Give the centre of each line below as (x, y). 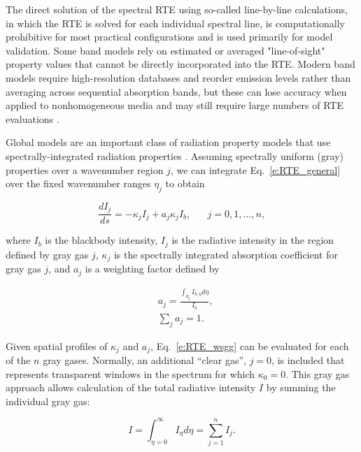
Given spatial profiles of (57, 345)
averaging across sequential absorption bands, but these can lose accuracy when (176, 91)
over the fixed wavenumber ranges (78, 183)
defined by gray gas (47, 254)
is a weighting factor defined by (152, 269)
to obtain (185, 183)
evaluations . (33, 118)
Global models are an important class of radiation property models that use (168, 142)
